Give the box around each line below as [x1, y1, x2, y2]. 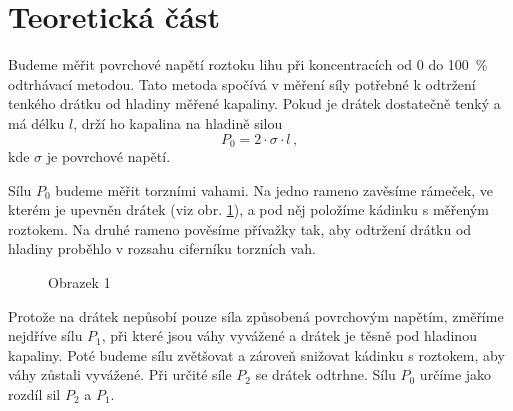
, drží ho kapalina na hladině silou [73, 112, 283, 133]
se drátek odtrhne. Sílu [255, 364, 396, 385]
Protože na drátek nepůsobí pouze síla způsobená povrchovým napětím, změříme [8, 305, 504, 326]
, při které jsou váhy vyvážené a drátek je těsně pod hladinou [101, 325, 477, 346]
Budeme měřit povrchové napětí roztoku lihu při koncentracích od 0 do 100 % [8, 54, 488, 75]
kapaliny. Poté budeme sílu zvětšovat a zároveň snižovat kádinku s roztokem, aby [8, 344, 505, 365]
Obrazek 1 [48, 271, 111, 292]
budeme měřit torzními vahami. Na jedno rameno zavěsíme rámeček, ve [55, 179, 494, 200]
